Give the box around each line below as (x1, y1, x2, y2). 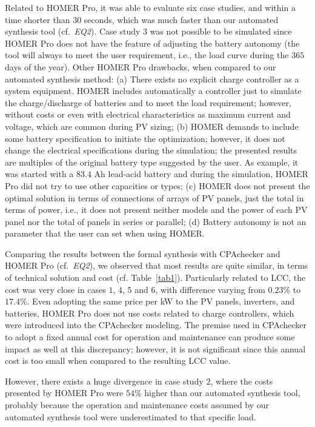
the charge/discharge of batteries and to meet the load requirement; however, (5, 96, 291, 109)
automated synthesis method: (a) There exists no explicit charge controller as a (5, 72, 299, 85)
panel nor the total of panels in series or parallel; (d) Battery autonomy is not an (5, 215, 307, 227)
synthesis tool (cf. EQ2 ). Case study (5, 25, 141, 38)
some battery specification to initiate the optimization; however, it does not (5, 132, 285, 144)
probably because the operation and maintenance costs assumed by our (5, 398, 270, 411)
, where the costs (210, 374, 273, 387)
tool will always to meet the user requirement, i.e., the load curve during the (5, 49, 289, 61)
